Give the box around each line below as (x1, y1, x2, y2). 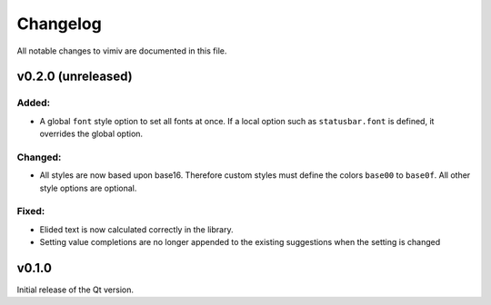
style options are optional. (39, 182, 137, 193)
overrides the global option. (39, 128, 144, 140)
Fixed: (16, 205, 45, 218)
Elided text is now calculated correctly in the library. (39, 223, 234, 235)
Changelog (16, 14, 102, 34)
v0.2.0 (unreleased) (16, 69, 133, 84)
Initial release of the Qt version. (16, 284, 135, 295)
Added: (16, 96, 50, 109)
